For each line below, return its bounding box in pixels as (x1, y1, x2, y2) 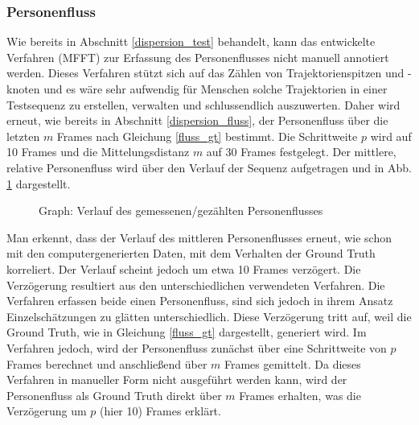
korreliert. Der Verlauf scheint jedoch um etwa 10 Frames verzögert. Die (6, 260, 361, 277)
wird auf (370, 127, 412, 144)
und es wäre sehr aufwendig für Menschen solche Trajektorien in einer (43, 80, 388, 97)
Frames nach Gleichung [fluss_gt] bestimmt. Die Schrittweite (56, 127, 358, 144)
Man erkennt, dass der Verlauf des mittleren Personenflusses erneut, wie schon (6, 229, 392, 246)
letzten (6, 127, 40, 144)
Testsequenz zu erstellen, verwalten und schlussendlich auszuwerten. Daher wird (6, 96, 401, 113)
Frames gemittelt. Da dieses (224, 355, 361, 372)
